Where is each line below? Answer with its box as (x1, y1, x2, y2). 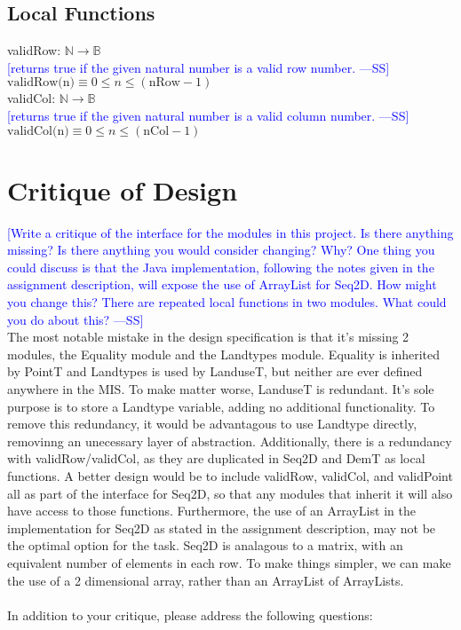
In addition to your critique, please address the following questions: (7, 605, 373, 624)
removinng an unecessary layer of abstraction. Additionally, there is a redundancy (7, 431, 452, 450)
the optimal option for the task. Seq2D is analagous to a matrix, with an (7, 536, 403, 555)
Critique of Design (7, 171, 238, 208)
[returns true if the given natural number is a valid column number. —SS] (7, 106, 409, 124)
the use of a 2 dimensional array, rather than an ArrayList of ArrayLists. (7, 571, 404, 589)
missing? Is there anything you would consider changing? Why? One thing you (7, 240, 435, 259)
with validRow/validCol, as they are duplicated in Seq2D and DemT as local (7, 449, 425, 468)
